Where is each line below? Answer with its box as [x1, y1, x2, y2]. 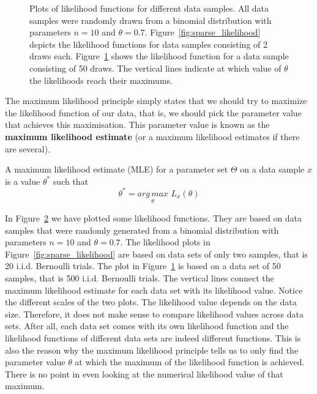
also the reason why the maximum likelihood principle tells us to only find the [5, 343, 299, 356]
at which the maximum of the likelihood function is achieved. [75, 355, 305, 368]
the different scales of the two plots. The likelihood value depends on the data [5, 295, 297, 308]
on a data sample [240, 163, 305, 176]
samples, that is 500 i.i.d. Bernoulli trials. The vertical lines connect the [5, 272, 274, 284]
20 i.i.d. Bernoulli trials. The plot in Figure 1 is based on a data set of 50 [5, 259, 281, 272]
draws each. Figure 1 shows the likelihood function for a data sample [29, 50, 289, 62]
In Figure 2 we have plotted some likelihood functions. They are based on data [5, 212, 302, 225]
